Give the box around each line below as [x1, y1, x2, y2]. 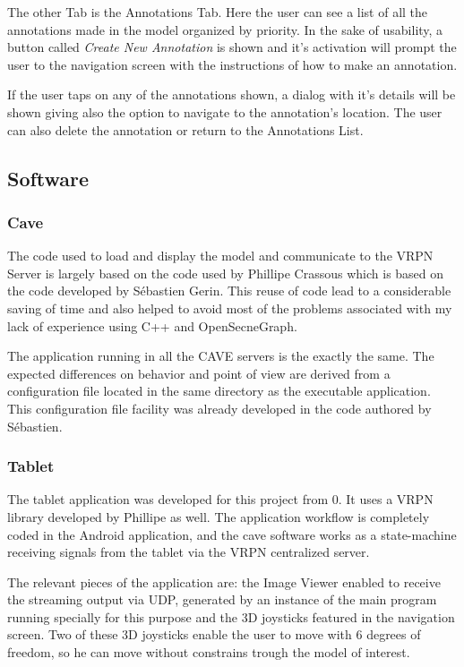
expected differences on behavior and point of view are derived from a [7, 363, 391, 382]
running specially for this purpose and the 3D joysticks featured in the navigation [7, 607, 455, 626]
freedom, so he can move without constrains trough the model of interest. [7, 643, 410, 662]
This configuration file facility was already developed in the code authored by [7, 398, 432, 417]
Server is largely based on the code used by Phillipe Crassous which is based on [7, 263, 444, 282]
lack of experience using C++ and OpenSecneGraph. [7, 316, 297, 335]
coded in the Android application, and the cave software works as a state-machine [7, 525, 457, 543]
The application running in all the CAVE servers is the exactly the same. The [7, 346, 434, 365]
